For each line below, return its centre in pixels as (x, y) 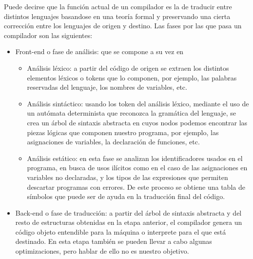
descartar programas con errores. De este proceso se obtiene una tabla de (136, 187)
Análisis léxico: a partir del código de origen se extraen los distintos (128, 68)
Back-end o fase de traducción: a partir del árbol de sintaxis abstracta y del (128, 212)
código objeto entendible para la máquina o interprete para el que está (121, 231)
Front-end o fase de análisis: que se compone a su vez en (99, 51)
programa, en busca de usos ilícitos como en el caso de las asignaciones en (137, 168)
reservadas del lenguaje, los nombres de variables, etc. (107, 87)
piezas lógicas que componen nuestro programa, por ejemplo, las (123, 132)
